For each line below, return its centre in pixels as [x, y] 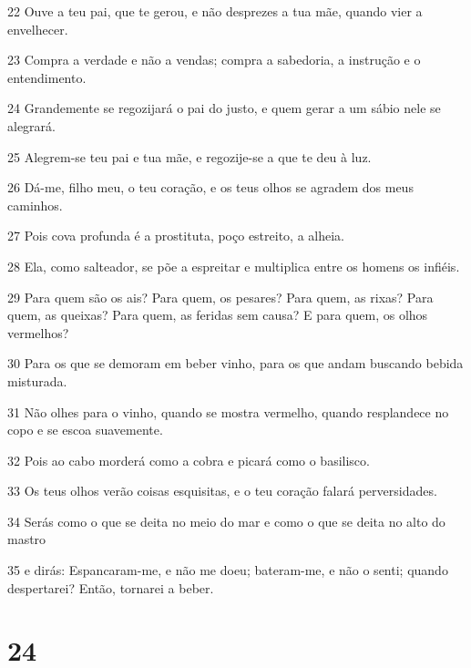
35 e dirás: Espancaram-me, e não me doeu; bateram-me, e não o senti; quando [228, 570]
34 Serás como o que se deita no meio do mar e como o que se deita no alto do [226, 521]
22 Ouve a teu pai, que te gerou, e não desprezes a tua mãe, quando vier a [215, 11]
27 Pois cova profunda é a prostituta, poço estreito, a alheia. [176, 236]
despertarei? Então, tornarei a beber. [111, 587]
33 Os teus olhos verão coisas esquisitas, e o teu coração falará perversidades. [222, 491]
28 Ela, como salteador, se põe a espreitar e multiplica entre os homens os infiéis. [234, 266]
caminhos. [35, 205]
